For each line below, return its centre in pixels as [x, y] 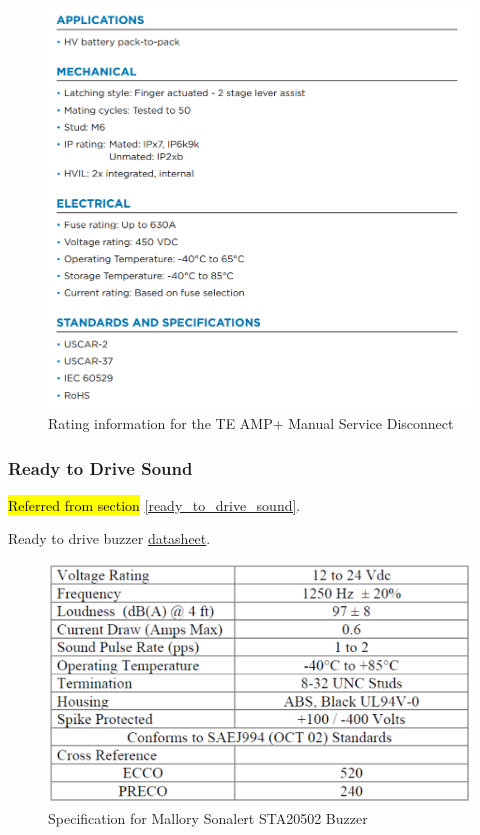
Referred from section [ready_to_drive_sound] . [154, 504]
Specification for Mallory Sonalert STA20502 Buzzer [208, 818]
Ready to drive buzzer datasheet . [109, 538]
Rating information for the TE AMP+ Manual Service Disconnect [251, 423]
